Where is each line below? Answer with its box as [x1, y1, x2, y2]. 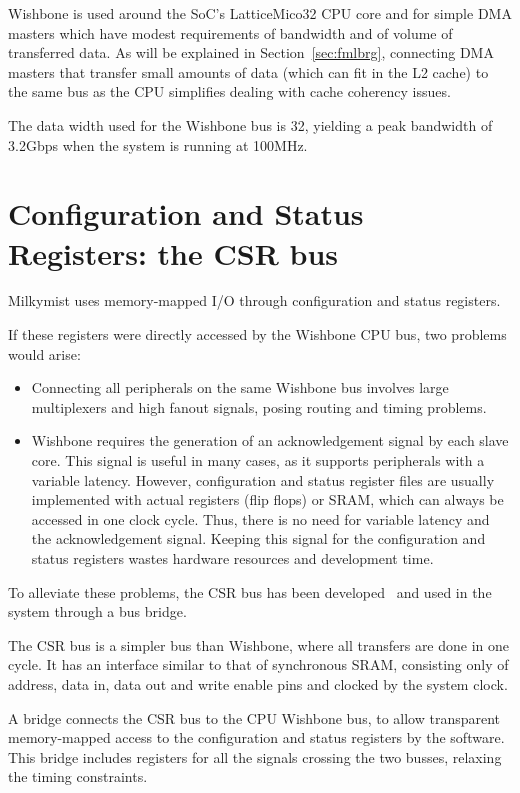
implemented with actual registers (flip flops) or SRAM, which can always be [31, 489, 504, 510]
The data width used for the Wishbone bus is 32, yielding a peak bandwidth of [8, 114, 493, 135]
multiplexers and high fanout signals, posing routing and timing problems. [31, 396, 487, 417]
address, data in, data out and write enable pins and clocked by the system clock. [8, 673, 508, 694]
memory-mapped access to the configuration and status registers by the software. [8, 727, 505, 748]
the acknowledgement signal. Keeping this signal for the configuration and [31, 528, 486, 549]
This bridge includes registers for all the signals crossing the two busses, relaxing [8, 746, 502, 767]
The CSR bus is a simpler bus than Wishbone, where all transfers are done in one [8, 634, 510, 655]
